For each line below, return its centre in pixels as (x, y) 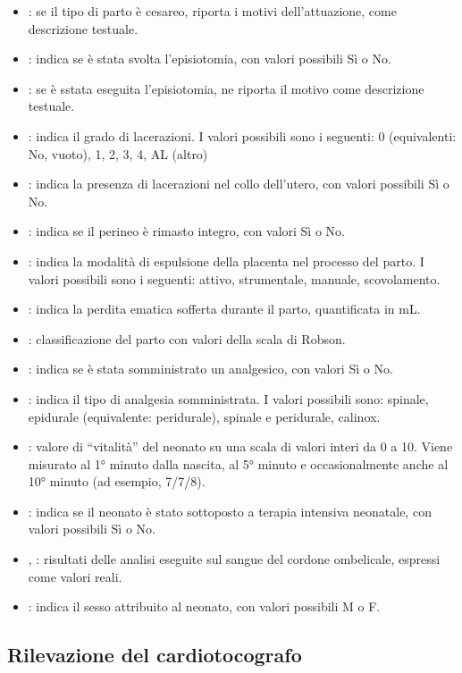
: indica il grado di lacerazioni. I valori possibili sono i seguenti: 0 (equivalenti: (242, 135)
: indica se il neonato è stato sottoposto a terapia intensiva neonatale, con (230, 511)
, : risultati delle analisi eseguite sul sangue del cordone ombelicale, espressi (234, 559)
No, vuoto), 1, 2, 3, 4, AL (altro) (118, 153)
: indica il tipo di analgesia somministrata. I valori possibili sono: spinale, (228, 398)
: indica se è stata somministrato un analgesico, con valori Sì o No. (210, 369)
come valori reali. (75, 576)
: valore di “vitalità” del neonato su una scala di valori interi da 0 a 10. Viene (240, 446)
